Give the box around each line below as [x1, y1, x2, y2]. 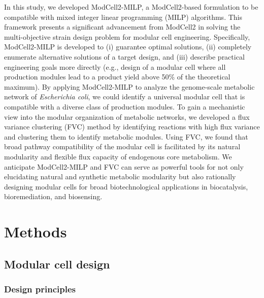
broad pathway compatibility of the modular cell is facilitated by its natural [4, 141, 241, 152]
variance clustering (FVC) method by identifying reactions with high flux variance [4, 121, 260, 132]
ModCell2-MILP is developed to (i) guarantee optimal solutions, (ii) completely [4, 41, 252, 52]
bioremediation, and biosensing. [4, 191, 103, 202]
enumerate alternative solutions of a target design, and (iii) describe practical [4, 51, 245, 62]
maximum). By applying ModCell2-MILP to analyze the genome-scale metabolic [4, 81, 255, 92]
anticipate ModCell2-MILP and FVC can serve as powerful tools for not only [4, 161, 244, 172]
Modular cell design [4, 256, 110, 272]
